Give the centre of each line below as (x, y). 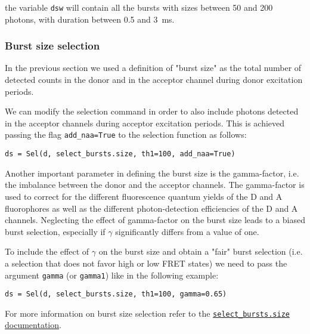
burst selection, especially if (55, 231)
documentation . (33, 325)
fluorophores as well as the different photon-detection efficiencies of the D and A (151, 208)
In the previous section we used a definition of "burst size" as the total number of (153, 68)
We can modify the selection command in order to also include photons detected (152, 111)
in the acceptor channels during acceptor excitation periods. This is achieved (145, 123)
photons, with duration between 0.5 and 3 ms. (90, 19)
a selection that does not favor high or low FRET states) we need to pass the (146, 263)
